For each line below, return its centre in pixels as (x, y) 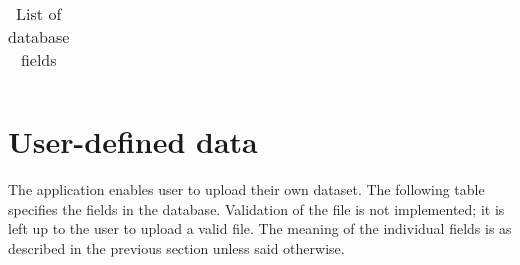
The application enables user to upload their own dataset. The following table (246, 189)
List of (39, 13)
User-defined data (133, 141)
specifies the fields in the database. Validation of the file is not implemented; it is (256, 208)
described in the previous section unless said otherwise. (176, 247)
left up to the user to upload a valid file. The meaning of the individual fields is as (260, 228)
